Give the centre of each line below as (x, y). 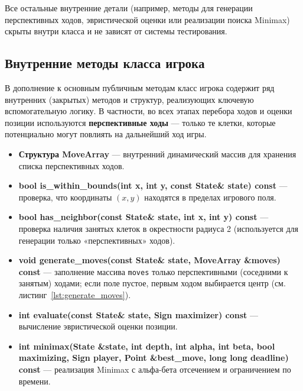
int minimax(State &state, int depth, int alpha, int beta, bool (147, 346)
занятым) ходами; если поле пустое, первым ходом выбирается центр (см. (152, 283)
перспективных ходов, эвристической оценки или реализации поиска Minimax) (147, 19)
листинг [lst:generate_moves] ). (75, 294)
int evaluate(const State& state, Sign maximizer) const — (138, 314)
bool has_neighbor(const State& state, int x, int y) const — (144, 217)
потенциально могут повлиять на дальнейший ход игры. (106, 134)
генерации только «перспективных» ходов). (97, 240)
